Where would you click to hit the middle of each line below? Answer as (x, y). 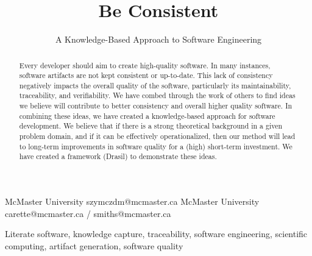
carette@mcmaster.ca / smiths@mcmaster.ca (88, 213)
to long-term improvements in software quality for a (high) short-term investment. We (156, 146)
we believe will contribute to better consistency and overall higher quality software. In (156, 106)
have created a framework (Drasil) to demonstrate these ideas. (118, 156)
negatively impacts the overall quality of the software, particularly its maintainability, (155, 85)
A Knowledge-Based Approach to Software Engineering (158, 39)
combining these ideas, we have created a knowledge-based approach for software (147, 116)
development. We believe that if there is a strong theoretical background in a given (151, 126)
